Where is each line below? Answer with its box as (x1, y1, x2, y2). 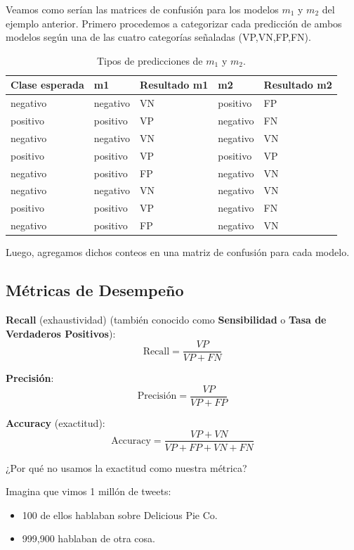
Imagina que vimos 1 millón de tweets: (6, 484, 171, 499)
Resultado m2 (263, 77, 332, 92)
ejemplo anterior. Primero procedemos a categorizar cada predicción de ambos (6, 15, 342, 30)
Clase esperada (11, 77, 84, 92)
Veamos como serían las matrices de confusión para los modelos (6, 2, 279, 16)
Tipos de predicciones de (96, 53, 203, 68)
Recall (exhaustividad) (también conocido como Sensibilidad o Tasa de (6, 312, 327, 327)
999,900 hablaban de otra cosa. (22, 531, 155, 546)
